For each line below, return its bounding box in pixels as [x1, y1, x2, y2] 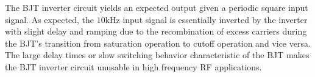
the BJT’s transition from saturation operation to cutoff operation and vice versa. [5, 36, 311, 49]
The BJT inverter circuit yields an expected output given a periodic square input [5, 1, 308, 13]
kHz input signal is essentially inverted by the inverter [105, 13, 308, 25]
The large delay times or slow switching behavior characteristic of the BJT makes [5, 49, 310, 61]
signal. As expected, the [5, 13, 94, 25]
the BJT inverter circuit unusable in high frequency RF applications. [5, 60, 262, 73]
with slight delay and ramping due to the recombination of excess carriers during [5, 25, 307, 38]
